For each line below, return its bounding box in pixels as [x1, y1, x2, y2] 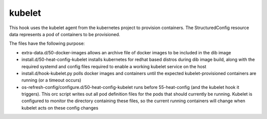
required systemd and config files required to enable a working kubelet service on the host [21, 63, 207, 69]
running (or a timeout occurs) [21, 77, 82, 83]
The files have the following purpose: [9, 40, 85, 46]
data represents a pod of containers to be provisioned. [9, 31, 121, 37]
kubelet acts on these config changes [21, 105, 98, 111]
